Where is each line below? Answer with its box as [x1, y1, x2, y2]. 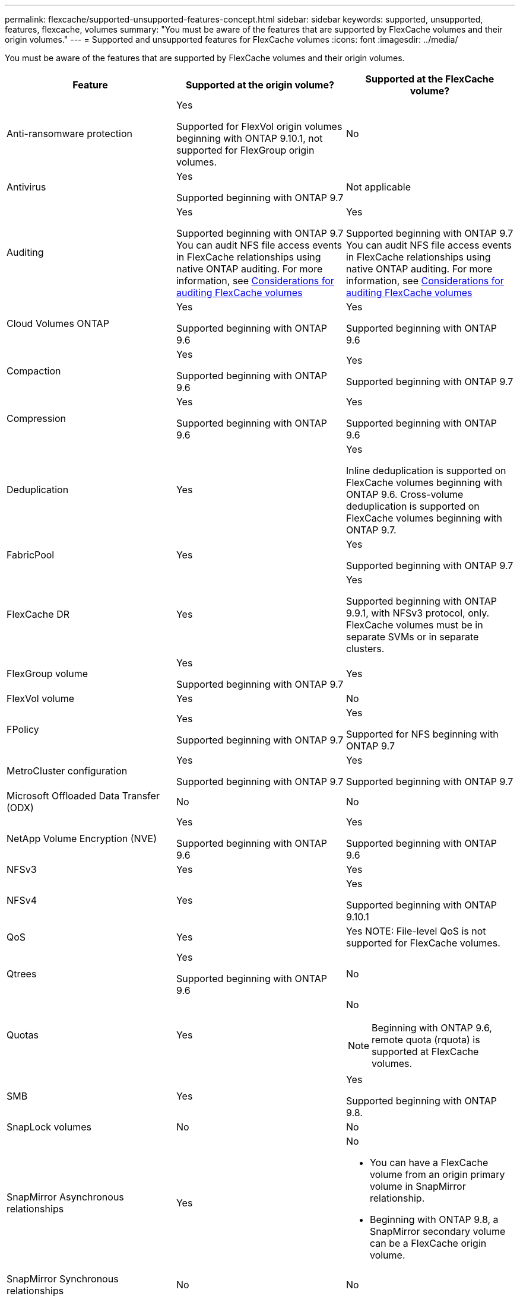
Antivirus [7, 181, 46, 193]
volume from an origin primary [369, 1168, 505, 1180]
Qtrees [7, 968, 37, 980]
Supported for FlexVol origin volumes [176, 120, 343, 132]
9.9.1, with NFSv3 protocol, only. [345, 607, 490, 619]
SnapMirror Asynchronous [7, 1191, 124, 1203]
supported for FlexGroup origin [176, 144, 315, 156]
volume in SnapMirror [369, 1180, 466, 1192]
